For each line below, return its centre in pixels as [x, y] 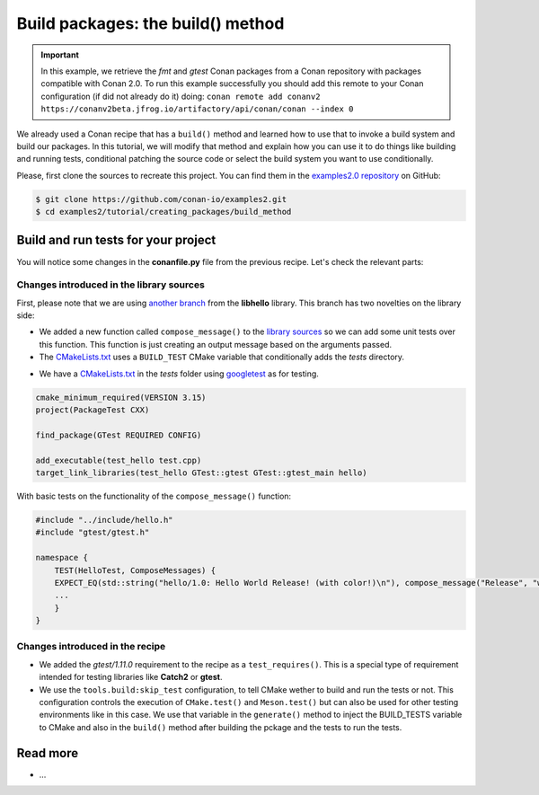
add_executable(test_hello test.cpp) [119, 460]
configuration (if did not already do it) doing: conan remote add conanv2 [181, 96]
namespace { [62, 558]
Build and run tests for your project [116, 240]
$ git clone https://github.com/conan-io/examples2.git [161, 199]
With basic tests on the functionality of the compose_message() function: [154, 496]
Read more [48, 753]
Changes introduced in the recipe [91, 647]
